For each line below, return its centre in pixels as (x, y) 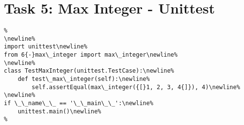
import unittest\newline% (46, 47)
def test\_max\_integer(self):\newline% (84, 79)
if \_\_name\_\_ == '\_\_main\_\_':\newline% (79, 103)
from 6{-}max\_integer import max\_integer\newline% (91, 55)
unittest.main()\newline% (59, 111)
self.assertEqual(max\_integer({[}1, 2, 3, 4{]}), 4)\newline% (136, 87)
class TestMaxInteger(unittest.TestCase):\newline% (89, 71)
